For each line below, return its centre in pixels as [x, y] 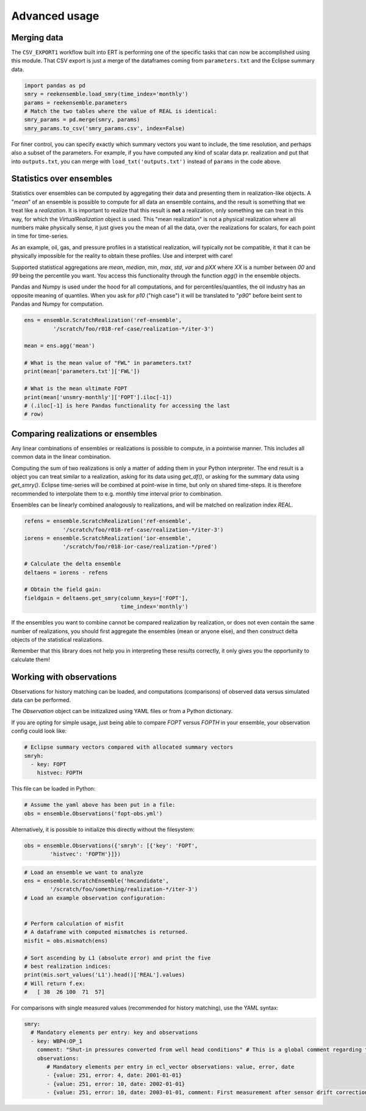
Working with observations [64, 677]
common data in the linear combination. [61, 457]
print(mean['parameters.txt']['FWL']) [82, 372]
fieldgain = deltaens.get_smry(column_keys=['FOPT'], [106, 598]
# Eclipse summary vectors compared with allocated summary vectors [129, 747]
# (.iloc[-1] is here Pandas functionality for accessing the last [127, 406]
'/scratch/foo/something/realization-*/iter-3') [124, 889]
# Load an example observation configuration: [95, 898]
